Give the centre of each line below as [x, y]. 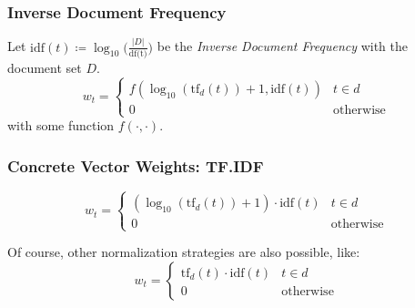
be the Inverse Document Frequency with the [282, 46]
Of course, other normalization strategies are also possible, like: [184, 252]
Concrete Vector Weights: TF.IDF [136, 165]
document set [45, 67]
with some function [61, 125]
